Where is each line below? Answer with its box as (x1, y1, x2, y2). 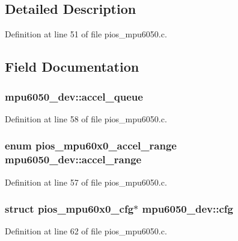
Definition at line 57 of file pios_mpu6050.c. (5, 175, 167, 188)
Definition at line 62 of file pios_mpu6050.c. (5, 225, 167, 237)
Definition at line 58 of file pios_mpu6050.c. (5, 112, 167, 125)
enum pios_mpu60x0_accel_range (5, 138, 177, 153)
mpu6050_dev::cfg (142, 201, 233, 216)
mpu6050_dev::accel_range (5, 152, 142, 167)
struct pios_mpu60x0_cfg (5, 201, 134, 216)
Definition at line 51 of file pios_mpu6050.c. (5, 28, 167, 40)
